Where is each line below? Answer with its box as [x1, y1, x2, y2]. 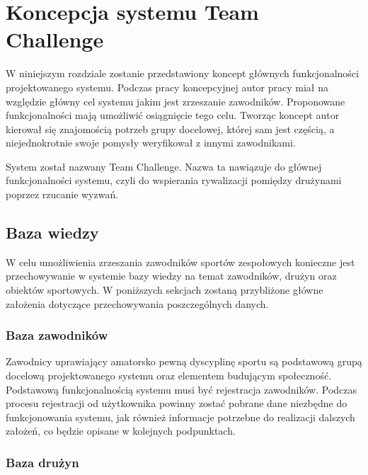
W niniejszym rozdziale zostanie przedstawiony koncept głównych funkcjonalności [6, 66, 359, 81]
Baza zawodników [6, 326, 108, 344]
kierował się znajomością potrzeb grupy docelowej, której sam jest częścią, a [6, 121, 335, 136]
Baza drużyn [6, 453, 79, 471]
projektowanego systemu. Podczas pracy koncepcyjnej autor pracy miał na [6, 79, 329, 94]
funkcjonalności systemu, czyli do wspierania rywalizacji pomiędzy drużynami [6, 173, 342, 188]
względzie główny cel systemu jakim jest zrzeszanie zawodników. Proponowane [6, 93, 345, 108]
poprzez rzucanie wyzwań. [6, 187, 119, 202]
